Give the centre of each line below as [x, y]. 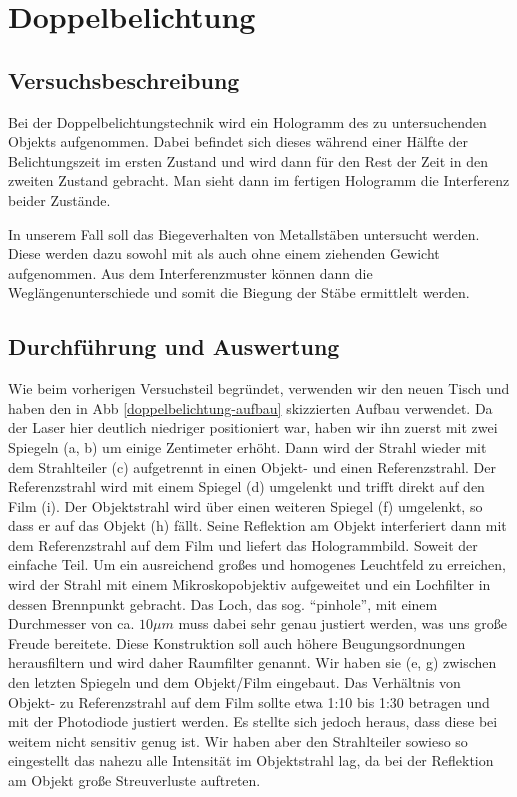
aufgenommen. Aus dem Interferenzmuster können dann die [190, 272]
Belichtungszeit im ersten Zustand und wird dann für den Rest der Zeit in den [248, 160]
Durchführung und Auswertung [174, 346]
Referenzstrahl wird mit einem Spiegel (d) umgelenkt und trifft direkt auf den [246, 486]
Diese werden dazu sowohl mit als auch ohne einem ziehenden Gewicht [224, 253]
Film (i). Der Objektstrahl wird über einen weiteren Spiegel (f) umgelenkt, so [245, 505]
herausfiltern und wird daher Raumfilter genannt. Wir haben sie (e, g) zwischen [252, 662]
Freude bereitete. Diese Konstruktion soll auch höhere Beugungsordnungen [237, 642]
